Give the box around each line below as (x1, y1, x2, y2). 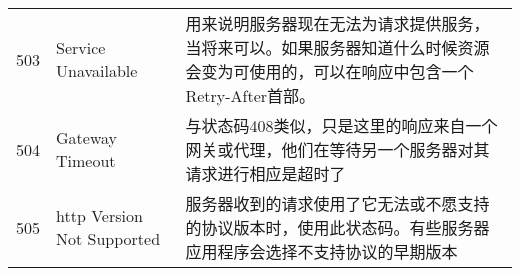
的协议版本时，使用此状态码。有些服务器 (185, 216, 490, 239)
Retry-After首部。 (185, 84, 316, 107)
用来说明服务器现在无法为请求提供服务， (185, 12, 490, 35)
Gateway (56, 126, 118, 149)
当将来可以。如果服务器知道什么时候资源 (185, 36, 490, 59)
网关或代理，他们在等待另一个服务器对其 (185, 138, 490, 161)
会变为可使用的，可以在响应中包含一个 (185, 60, 474, 83)
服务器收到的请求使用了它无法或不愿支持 (185, 192, 490, 215)
